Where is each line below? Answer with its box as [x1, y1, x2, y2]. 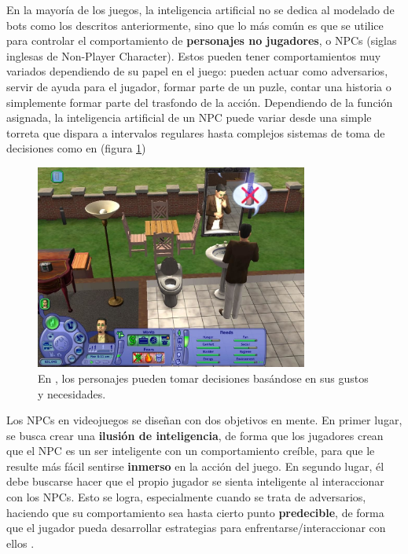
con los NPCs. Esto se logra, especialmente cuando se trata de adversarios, [6, 489, 366, 505]
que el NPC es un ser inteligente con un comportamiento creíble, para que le [6, 442, 375, 459]
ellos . [6, 534, 35, 551]
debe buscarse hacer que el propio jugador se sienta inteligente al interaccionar [6, 473, 384, 490]
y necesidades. [38, 385, 106, 402]
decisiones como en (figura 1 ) [6, 140, 146, 156]
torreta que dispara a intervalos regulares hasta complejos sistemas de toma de [6, 124, 385, 141]
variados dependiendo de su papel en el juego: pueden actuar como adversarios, [6, 63, 388, 79]
